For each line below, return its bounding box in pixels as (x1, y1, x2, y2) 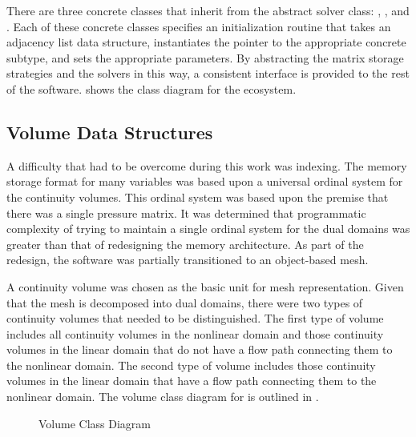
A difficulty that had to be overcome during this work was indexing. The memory (6, 157, 407, 174)
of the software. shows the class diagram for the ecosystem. (6, 80, 297, 97)
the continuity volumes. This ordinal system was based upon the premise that (6, 188, 389, 205)
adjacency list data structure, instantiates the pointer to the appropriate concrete (6, 34, 406, 50)
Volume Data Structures (6, 119, 213, 144)
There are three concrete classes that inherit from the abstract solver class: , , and (6, 2, 410, 18)
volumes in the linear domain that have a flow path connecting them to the (6, 372, 377, 389)
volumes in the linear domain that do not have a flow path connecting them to (6, 341, 393, 358)
